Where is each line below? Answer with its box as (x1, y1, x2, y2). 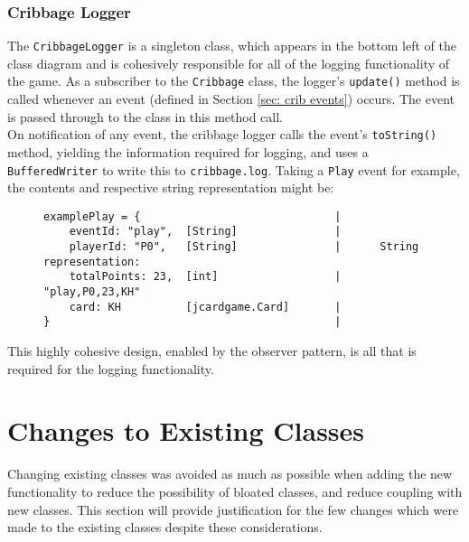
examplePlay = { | (43, 210, 342, 223)
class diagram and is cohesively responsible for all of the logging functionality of (7, 53, 450, 72)
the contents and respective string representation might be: (7, 178, 334, 197)
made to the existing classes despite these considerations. (7, 518, 323, 537)
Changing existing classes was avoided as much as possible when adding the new (7, 464, 453, 483)
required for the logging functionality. (7, 359, 214, 378)
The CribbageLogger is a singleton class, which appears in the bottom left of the (7, 36, 456, 55)
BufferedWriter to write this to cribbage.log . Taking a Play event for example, (7, 160, 460, 179)
